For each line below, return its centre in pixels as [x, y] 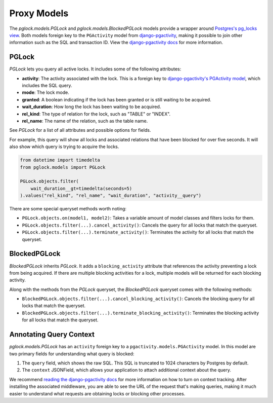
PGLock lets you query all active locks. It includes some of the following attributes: [95, 69]
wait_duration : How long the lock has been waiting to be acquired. [92, 107]
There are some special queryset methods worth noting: [68, 209]
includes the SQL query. [47, 86]
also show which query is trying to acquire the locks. [64, 146]
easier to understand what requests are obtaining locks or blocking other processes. [97, 393]
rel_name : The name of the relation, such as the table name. [85, 121]
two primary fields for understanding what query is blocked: [72, 354]
